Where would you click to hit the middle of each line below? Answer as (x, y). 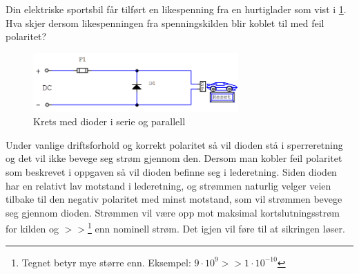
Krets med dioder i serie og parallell (109, 121)
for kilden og (32, 229)
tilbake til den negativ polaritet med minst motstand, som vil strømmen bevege (174, 199)
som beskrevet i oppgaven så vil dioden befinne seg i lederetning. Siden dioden (171, 172)
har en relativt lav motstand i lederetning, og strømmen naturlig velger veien (168, 185)
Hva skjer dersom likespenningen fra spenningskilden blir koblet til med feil (165, 22)
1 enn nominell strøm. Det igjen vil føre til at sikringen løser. (216, 228)
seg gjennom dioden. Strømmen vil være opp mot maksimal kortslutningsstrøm (173, 212)
